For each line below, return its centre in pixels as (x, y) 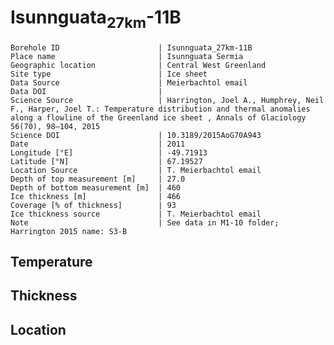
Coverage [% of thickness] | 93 (93, 205)
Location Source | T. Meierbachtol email (136, 170)
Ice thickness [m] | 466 (96, 196)
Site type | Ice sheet (109, 74)
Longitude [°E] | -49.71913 (109, 152)
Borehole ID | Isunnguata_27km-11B (131, 47)
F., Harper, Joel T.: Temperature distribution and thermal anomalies (160, 109)
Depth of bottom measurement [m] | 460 (96, 187)
